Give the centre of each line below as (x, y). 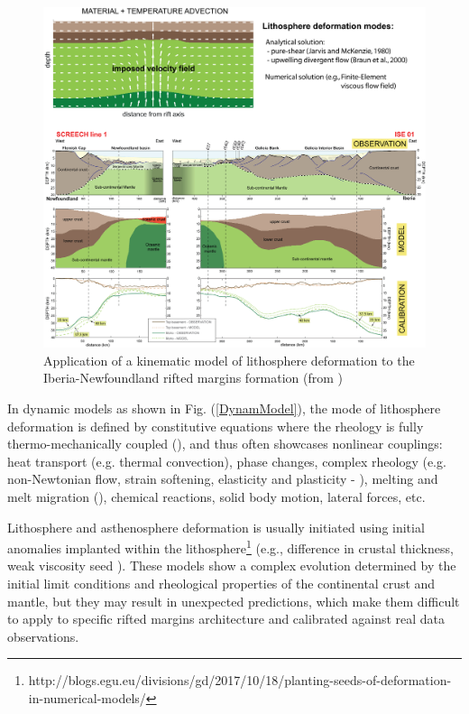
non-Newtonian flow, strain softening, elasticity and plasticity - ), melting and (223, 479)
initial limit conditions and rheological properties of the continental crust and (221, 583)
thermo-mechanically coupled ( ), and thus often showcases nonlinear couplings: (225, 444)
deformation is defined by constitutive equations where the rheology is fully (216, 426)
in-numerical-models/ (87, 697)
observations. (43, 636)
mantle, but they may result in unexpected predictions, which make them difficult (234, 601)
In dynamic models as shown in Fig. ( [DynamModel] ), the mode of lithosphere (224, 408)
